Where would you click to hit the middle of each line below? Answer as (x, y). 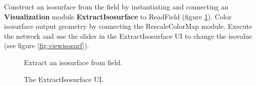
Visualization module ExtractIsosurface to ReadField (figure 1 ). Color (118, 16)
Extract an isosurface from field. (73, 62)
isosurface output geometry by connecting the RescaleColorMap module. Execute (128, 26)
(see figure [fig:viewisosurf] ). (47, 45)
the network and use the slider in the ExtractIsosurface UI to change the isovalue (128, 36)
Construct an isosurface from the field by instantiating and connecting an (116, 6)
